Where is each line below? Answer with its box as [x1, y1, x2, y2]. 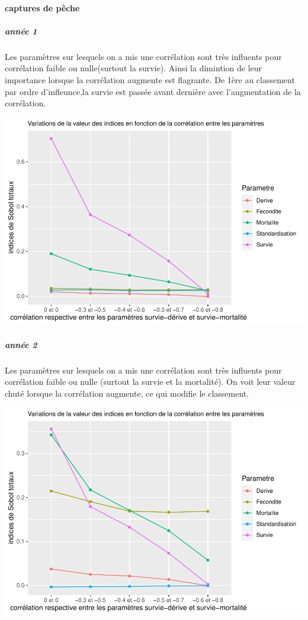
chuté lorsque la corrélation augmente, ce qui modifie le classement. [5, 387, 249, 399]
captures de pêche [5, 1, 80, 14]
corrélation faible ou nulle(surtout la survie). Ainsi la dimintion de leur [5, 62, 262, 74]
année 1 [5, 24, 37, 37]
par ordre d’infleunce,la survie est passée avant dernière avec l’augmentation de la [5, 85, 301, 97]
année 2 [5, 338, 37, 350]
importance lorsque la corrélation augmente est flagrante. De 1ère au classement [5, 73, 295, 86]
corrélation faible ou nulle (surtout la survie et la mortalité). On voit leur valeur [5, 375, 296, 388]
